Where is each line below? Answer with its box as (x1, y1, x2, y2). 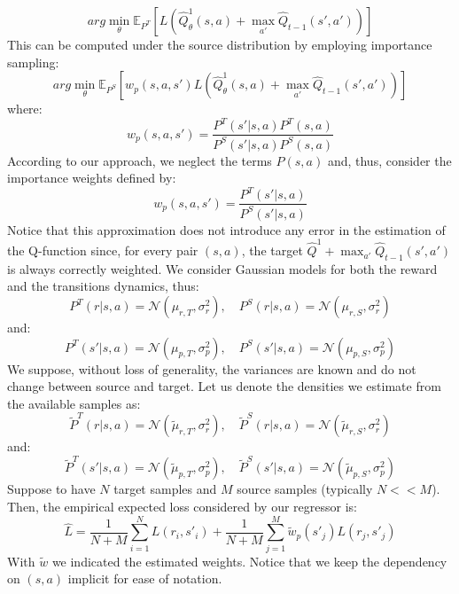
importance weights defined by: (7, 168, 176, 187)
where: (7, 99, 43, 118)
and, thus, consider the (327, 151, 452, 169)
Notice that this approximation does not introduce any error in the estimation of (7, 220, 446, 238)
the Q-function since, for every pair (7, 241, 198, 260)
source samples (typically (237, 480, 373, 498)
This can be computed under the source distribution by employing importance (7, 35, 432, 53)
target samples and (113, 480, 217, 498)
